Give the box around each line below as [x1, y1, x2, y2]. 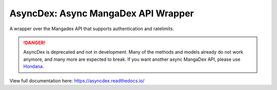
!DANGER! [23, 39, 46, 46]
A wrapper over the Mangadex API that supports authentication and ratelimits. [9, 26, 174, 32]
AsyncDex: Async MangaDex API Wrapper [9, 8, 194, 19]
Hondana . [23, 63, 44, 70]
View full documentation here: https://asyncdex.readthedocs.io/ [9, 77, 145, 84]
